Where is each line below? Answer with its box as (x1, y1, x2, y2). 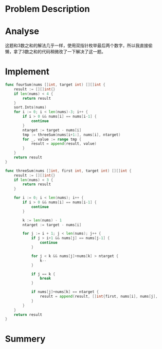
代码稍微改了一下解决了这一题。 (41, 49, 106, 55)
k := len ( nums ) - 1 (22, 218, 62, 223)
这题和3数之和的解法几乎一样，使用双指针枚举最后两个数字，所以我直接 (5, 43, 148, 48)
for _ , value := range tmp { (22, 137, 82, 142)
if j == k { (31, 271, 55, 277)
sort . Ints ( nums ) (14, 105, 47, 110)
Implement (5, 66, 50, 77)
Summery (5, 333, 46, 344)
